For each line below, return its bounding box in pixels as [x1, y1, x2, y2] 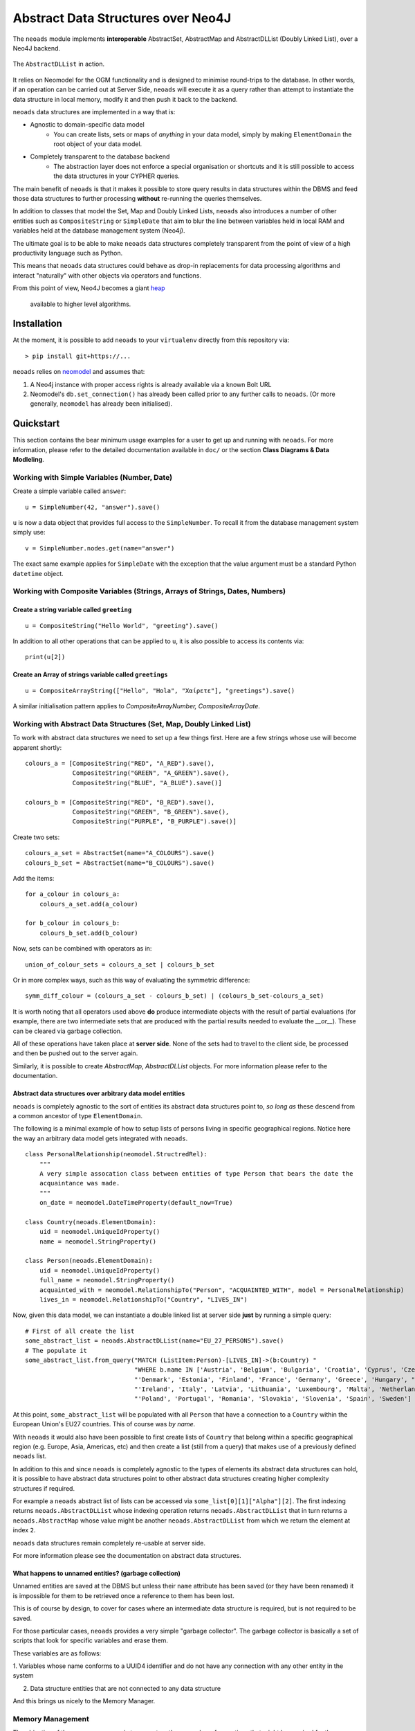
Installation [12, 318, 62, 330]
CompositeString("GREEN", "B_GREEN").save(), [72, 807, 230, 816]
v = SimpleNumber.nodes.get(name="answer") [25, 544, 175, 552]
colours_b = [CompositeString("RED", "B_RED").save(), [25, 798, 215, 806]
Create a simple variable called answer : [12, 487, 127, 495]
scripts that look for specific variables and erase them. [12, 1636, 169, 1644]
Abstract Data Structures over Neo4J [12, 10, 232, 26]
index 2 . [12, 1526, 36, 1534]
